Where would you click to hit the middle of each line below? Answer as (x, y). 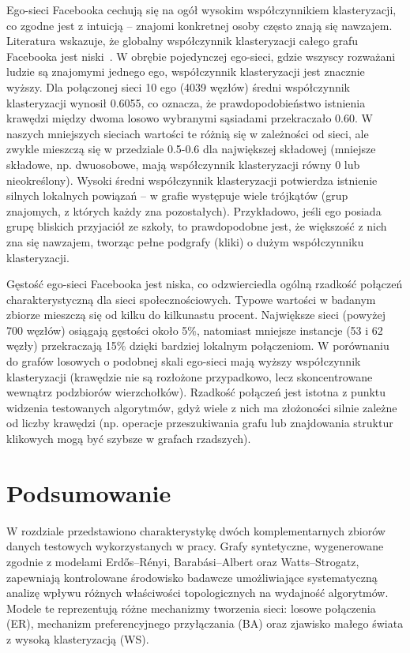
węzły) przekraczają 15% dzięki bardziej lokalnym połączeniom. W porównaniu (198, 345)
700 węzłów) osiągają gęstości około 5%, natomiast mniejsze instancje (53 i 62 (195, 330)
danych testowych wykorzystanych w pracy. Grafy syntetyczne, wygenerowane (195, 546)
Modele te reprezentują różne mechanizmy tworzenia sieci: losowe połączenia (191, 608)
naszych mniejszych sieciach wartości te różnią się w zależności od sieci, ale (188, 133)
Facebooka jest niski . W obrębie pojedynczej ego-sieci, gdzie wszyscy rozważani (201, 56)
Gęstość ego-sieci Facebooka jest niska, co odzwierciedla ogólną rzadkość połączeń (205, 284)
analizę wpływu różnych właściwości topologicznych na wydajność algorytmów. (197, 593)
